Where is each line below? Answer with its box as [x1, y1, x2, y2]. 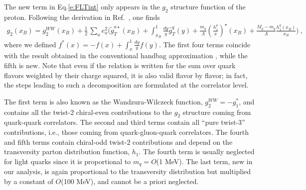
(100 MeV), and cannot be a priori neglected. [61, 176, 199, 186]
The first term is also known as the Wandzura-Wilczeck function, [4, 96, 203, 106]
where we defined [4, 39, 56, 49]
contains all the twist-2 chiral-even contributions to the [4, 106, 172, 117]
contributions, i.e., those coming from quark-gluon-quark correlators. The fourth [4, 126, 249, 137]
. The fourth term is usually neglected [139, 146, 255, 157]
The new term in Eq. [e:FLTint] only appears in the [4, 1, 160, 11]
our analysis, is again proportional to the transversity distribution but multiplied [4, 166, 251, 177]
